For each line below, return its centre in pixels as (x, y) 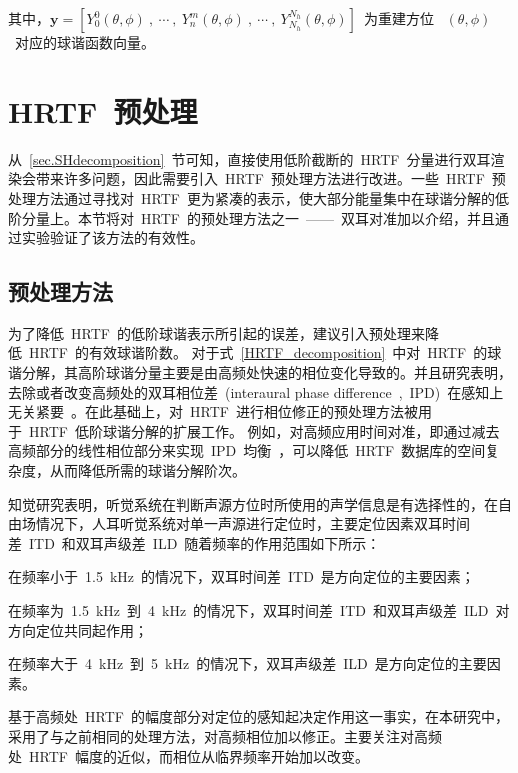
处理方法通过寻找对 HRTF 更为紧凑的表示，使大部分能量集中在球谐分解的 (251, 197)
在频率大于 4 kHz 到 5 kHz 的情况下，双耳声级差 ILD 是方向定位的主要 (247, 663)
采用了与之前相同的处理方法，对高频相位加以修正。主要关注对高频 (225, 735)
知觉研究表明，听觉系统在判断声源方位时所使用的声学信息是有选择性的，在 (253, 503)
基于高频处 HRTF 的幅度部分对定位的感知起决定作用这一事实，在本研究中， (258, 716)
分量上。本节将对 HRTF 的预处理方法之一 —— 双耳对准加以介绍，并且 (258, 217)
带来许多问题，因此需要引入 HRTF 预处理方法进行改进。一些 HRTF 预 (270, 178)
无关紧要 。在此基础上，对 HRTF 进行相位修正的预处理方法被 (213, 411)
